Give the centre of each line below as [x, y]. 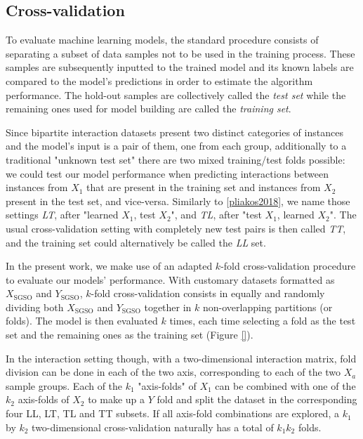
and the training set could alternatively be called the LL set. [136, 242]
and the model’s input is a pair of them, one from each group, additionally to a [176, 146]
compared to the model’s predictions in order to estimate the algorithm [159, 80]
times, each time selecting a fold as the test [263, 321]
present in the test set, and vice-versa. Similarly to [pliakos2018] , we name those [178, 201]
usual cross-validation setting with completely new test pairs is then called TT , [176, 228]
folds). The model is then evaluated [82, 321]
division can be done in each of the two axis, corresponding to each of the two [173, 372]
